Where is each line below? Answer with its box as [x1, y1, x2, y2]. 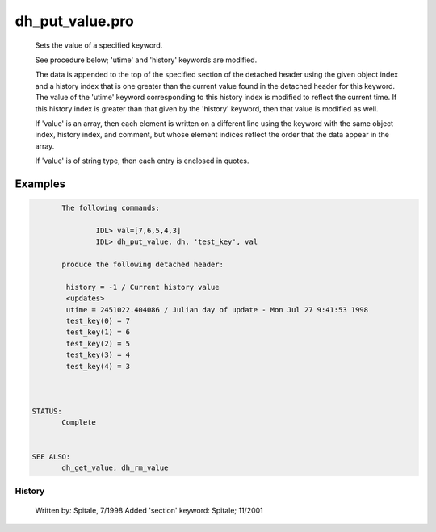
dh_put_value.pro [15, 12, 135, 30]
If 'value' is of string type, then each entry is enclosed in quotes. [35, 156, 249, 165]
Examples [15, 177, 66, 191]
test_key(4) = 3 [65, 362, 131, 371]
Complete [61, 418, 97, 427]
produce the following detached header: [61, 260, 224, 270]
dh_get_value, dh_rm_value [61, 463, 169, 472]
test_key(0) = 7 [65, 316, 131, 325]
